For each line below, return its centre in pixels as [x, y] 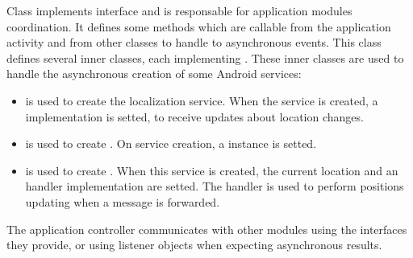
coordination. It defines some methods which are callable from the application [199, 26]
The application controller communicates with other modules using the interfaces [207, 229]
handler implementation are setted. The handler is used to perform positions [215, 186]
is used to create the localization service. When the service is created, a [202, 100]
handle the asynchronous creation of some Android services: [154, 74]
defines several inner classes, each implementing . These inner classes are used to [205, 57]
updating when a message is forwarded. [123, 201]
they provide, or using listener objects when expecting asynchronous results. [194, 245]
